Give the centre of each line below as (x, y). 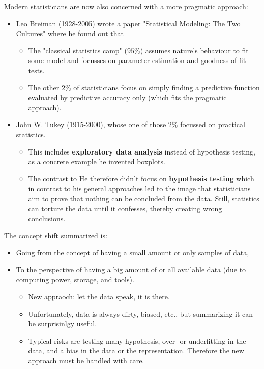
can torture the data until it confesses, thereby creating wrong (125, 208)
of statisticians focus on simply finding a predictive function (167, 87)
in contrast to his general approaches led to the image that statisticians (139, 188)
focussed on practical (213, 124)
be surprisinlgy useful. (63, 324)
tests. (36, 70)
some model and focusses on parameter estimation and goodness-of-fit (137, 60)
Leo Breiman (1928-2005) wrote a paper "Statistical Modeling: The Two (128, 23)
